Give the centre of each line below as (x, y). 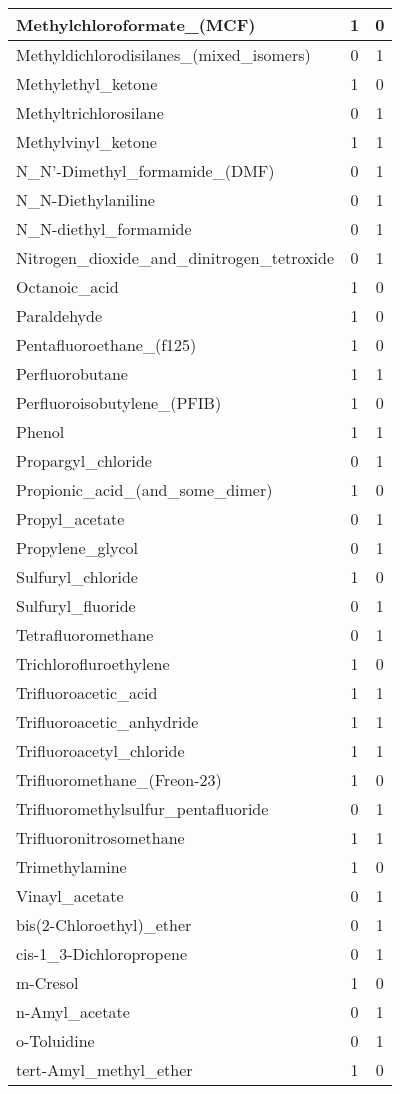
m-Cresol (47, 982)
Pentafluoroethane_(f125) (106, 344)
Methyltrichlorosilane (90, 112)
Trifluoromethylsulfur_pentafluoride (142, 808)
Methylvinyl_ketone (86, 141)
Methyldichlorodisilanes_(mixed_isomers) (163, 54)
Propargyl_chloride (84, 460)
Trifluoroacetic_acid (87, 692)
